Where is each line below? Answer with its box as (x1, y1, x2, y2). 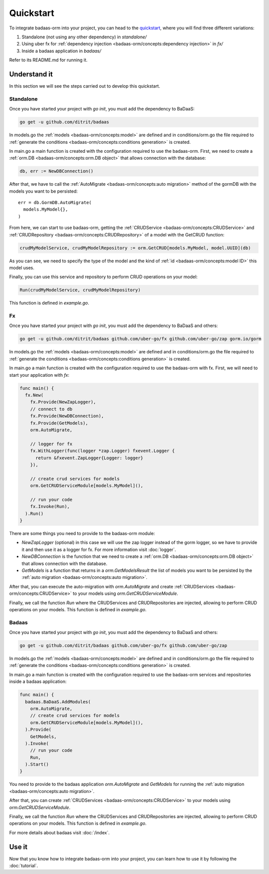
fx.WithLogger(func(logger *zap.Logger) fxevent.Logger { (30, 448, 175, 454)
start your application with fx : (9, 372, 70, 378)
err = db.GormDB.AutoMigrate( (18, 200, 92, 206)
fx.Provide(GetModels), (30, 420, 88, 426)
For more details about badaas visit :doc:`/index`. (9, 829, 110, 836)
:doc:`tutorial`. (9, 863, 38, 869)
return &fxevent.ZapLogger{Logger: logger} (35, 455, 143, 460)
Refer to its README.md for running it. (9, 57, 88, 63)
